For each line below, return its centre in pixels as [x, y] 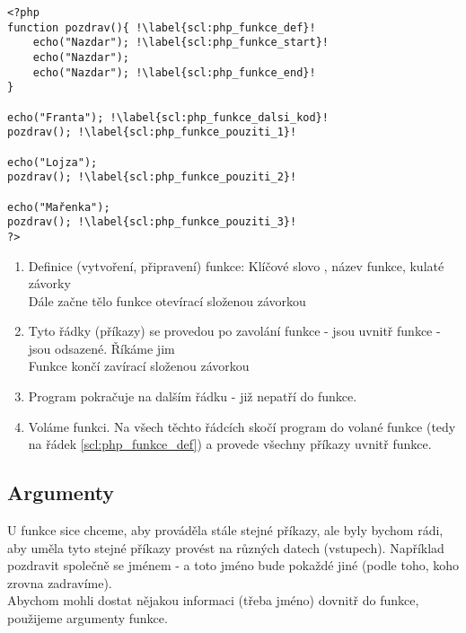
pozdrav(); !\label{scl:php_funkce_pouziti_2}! [152, 177]
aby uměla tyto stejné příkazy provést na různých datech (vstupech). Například [226, 547]
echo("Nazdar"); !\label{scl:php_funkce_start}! [180, 43]
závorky [49, 283]
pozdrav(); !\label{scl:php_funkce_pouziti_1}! [152, 132]
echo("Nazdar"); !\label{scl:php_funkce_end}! [174, 72]
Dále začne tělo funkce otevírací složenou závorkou [167, 300]
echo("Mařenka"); [59, 207]
